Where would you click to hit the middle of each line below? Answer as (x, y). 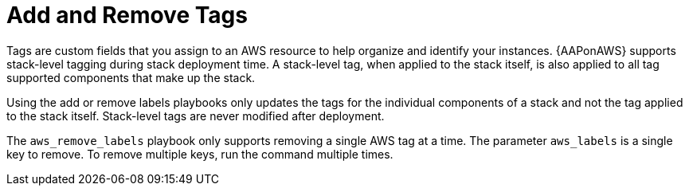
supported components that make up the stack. (131, 77)
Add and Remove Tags (127, 15)
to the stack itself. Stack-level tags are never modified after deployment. (196, 116)
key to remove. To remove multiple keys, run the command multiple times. (200, 154)
